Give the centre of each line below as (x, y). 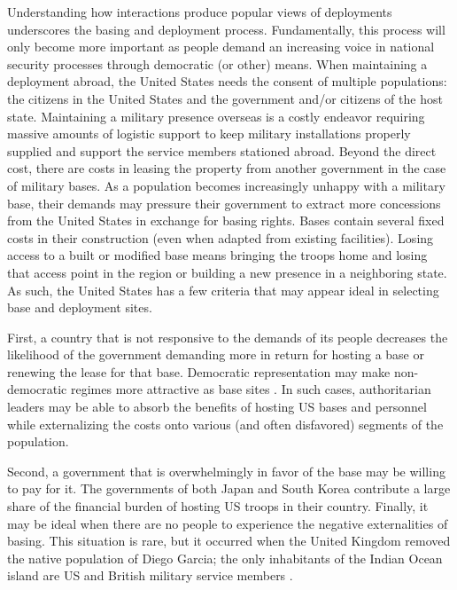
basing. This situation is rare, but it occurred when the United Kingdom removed (229, 541)
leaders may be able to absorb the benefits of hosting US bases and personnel (217, 407)
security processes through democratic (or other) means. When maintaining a (217, 63)
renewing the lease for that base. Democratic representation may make (199, 371)
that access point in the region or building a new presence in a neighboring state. (227, 272)
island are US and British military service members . (150, 575)
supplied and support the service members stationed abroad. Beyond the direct (222, 150)
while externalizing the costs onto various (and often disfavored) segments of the (225, 424)
